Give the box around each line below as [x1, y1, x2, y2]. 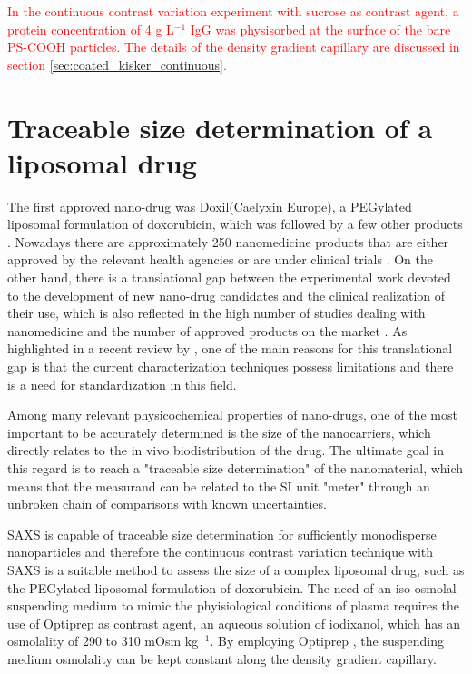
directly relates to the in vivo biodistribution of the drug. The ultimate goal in [7, 441, 445, 460]
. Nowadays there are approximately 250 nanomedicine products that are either [7, 232, 449, 251]
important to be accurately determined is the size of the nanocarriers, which [7, 422, 431, 441]
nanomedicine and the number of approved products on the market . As [7, 321, 408, 340]
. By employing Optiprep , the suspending [210, 631, 444, 650]
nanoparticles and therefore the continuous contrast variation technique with [7, 542, 434, 561]
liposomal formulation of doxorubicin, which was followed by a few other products [7, 214, 463, 233]
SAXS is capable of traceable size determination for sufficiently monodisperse [7, 524, 437, 543]
